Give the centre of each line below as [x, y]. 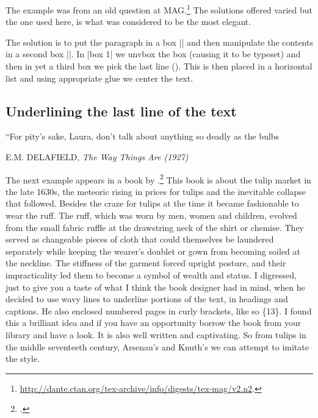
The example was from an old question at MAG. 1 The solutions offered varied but [159, 9]
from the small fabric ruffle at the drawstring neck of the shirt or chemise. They [155, 227]
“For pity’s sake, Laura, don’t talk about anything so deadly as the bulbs [143, 136]
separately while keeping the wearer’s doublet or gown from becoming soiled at [153, 251]
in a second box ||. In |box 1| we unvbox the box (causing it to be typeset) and [153, 54]
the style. [23, 359]
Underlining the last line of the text [121, 111]
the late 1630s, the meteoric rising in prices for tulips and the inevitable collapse [156, 191]
